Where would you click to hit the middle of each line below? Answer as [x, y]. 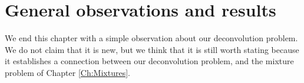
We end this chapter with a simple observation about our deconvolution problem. [151, 38]
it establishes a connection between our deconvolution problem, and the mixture [149, 61]
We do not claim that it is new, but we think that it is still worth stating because [152, 49]
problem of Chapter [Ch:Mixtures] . [67, 72]
